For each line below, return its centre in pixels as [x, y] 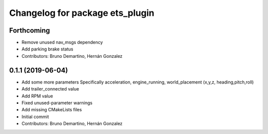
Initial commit [35, 117]
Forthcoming [30, 30]
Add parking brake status [47, 49]
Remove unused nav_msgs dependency [62, 43]
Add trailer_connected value [50, 89]
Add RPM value [37, 96]
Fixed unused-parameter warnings [57, 103]
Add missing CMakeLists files [52, 110]
